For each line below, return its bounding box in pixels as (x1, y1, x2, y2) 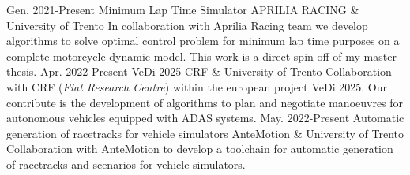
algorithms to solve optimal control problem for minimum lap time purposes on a (6, 32, 400, 49)
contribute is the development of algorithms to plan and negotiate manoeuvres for (6, 94, 404, 110)
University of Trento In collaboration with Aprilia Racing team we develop (6, 17, 368, 33)
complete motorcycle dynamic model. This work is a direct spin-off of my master (6, 47, 397, 64)
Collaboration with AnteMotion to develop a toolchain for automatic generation (6, 140, 393, 157)
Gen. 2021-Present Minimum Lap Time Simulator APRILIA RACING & (6, 2, 359, 17)
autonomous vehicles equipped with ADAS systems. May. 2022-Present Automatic (6, 110, 404, 126)
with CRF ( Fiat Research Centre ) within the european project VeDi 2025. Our (6, 78, 387, 95)
